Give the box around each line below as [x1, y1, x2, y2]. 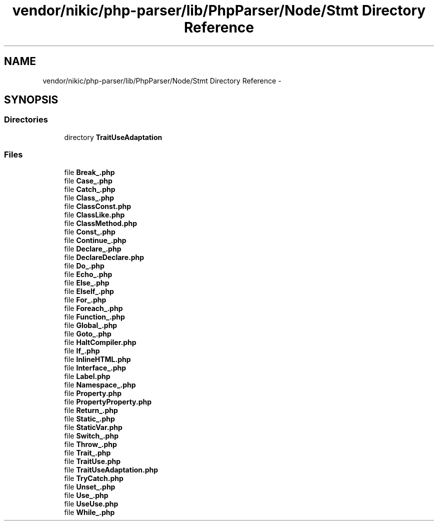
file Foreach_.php [64, 303, 123, 312]
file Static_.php [64, 414, 115, 423]
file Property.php [64, 388, 121, 397]
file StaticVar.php [64, 422, 122, 431]
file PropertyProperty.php [64, 397, 152, 406]
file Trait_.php [64, 448, 111, 457]
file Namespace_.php [64, 380, 136, 389]
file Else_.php [64, 278, 109, 287]
